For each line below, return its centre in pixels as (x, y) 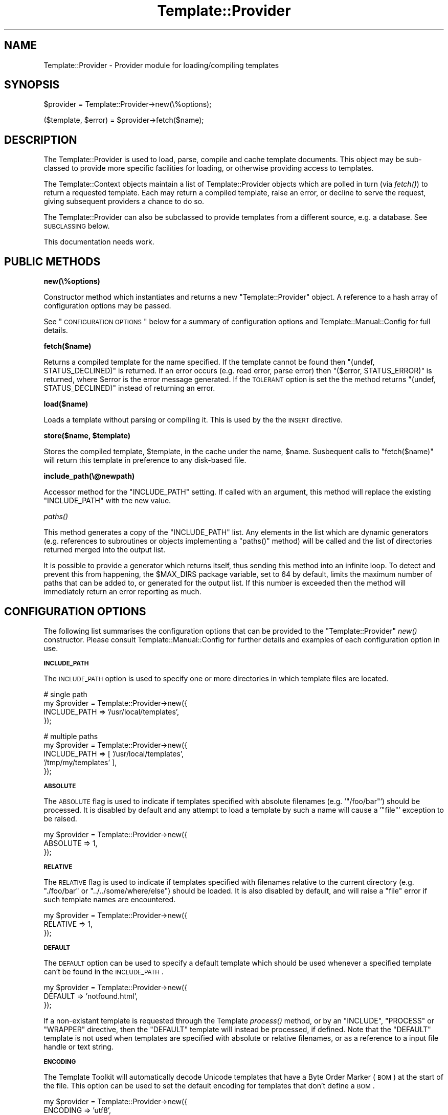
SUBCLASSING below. (77, 226)
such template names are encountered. (110, 899)
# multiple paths (71, 736)
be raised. (60, 818)
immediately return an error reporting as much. (122, 592)
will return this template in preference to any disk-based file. (145, 460)
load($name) (66, 404)
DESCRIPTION (41, 140)
